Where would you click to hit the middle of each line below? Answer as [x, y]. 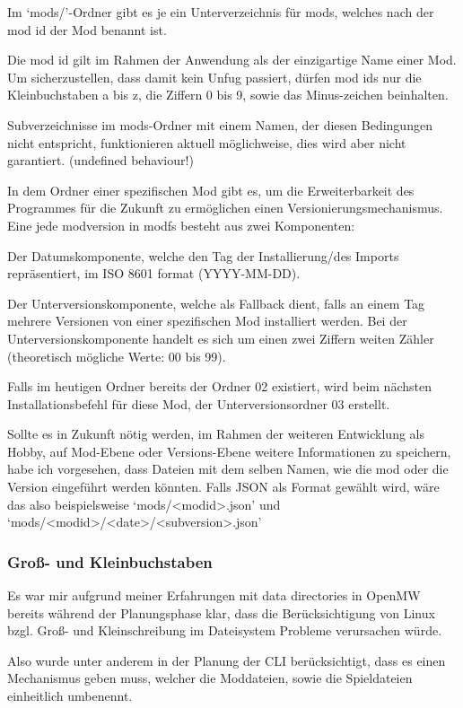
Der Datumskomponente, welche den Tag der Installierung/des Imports [203, 255]
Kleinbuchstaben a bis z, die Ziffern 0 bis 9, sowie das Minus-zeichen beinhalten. [228, 95]
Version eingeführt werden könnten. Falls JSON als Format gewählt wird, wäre [223, 487]
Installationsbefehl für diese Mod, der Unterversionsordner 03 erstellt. [199, 403]
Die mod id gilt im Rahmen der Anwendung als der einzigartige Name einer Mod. [232, 60]
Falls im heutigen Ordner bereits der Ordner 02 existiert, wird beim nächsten [219, 386]
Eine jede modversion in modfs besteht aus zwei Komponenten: [181, 225]
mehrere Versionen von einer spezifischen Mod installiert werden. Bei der [207, 321]
